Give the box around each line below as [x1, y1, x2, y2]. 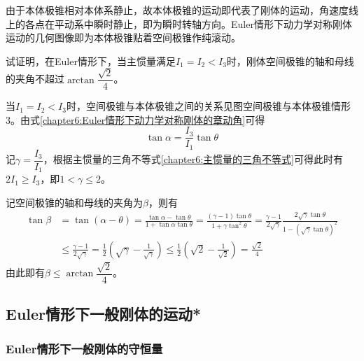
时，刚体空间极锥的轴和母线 [226, 53, 354, 68]
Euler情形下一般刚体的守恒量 [6, 339, 163, 357]
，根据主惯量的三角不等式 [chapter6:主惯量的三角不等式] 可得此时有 [43, 152, 343, 167]
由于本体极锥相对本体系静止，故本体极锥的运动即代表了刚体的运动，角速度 [6, 3, 349, 17]
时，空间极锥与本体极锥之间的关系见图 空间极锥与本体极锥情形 [66, 99, 351, 113]
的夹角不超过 [6, 71, 64, 86]
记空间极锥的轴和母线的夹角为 [6, 195, 143, 210]
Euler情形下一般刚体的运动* [6, 303, 202, 325]
